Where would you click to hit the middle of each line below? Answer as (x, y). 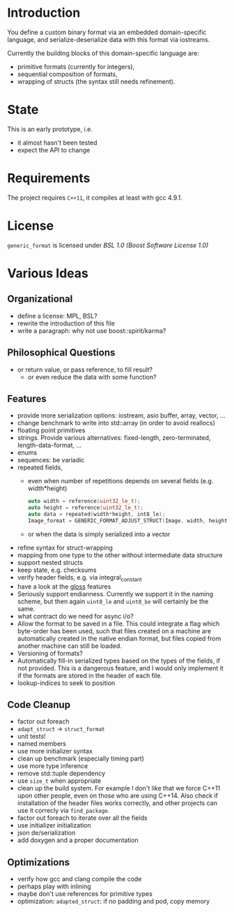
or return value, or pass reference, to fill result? (85, 369)
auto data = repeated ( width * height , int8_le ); (96, 515)
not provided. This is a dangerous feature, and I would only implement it (120, 668)
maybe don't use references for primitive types (85, 894)
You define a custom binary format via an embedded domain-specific (107, 32)
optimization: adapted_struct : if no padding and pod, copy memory (114, 902)
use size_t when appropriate (59, 781)
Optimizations (38, 862)
